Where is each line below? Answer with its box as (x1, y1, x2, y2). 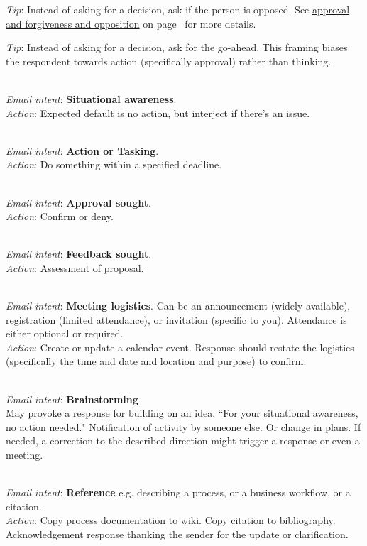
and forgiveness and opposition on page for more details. (6, 16, 256, 31)
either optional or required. (6, 326, 124, 341)
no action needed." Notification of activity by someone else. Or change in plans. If (6, 419, 361, 434)
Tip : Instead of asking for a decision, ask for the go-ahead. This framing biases (6, 40, 348, 55)
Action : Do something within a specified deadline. (6, 157, 222, 172)
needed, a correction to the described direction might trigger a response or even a (6, 433, 360, 448)
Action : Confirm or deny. (6, 209, 114, 224)
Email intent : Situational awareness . (6, 91, 177, 106)
